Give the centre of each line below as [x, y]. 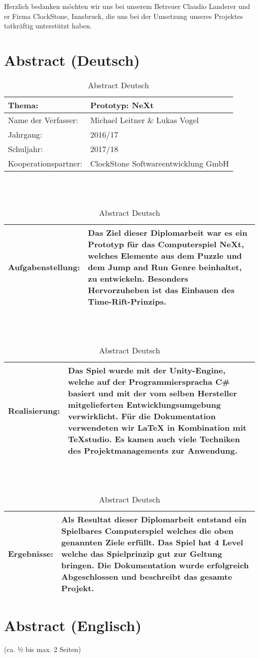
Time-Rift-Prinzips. [127, 302]
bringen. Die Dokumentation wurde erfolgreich [155, 565]
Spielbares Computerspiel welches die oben [147, 531]
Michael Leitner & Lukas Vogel [145, 120]
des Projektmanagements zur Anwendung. [153, 451]
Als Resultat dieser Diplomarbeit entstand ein [154, 519]
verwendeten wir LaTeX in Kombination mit [157, 428]
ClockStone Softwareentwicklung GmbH [160, 163]
